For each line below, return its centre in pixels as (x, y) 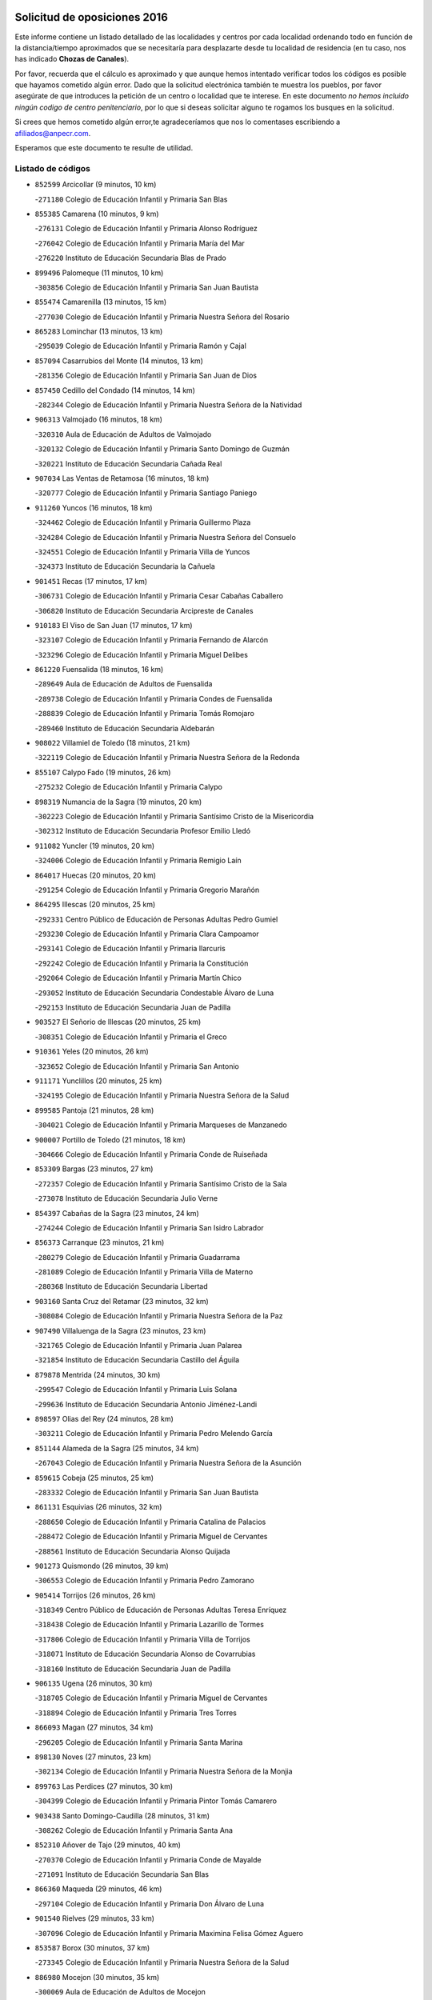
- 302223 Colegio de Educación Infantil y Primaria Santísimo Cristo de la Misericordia (174, 816)
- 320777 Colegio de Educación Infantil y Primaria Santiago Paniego (146, 493)
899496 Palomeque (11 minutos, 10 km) (99, 273)
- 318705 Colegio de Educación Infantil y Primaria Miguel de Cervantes (151, 1698)
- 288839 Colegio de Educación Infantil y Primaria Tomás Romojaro (145, 714)
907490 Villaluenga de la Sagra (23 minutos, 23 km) (120, 1330)
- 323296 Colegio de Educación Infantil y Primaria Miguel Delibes (141, 654)
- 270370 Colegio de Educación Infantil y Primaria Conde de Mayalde (148, 1859)
